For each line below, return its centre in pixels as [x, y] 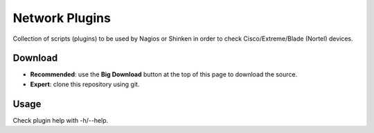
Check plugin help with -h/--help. [61, 120]
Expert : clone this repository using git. [85, 84]
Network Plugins [62, 18]
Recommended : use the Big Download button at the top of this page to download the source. [164, 74]
